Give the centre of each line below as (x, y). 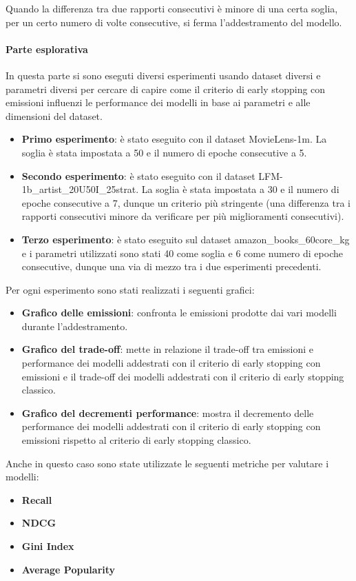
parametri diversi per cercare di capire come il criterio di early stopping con (166, 89)
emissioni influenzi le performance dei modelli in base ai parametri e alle (158, 102)
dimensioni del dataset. (54, 115)
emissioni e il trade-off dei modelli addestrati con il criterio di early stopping (183, 376)
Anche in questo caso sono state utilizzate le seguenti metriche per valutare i (167, 463)
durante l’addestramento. (75, 326)
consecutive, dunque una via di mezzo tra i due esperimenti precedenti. (171, 266)
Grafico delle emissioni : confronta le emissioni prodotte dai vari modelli (179, 313)
